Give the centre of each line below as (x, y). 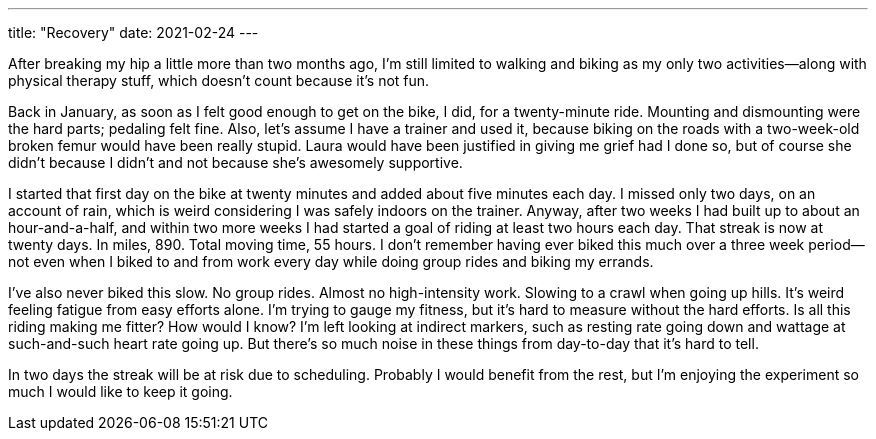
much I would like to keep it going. (120, 391)
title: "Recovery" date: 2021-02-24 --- (133, 32)
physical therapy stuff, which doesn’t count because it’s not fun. (219, 80)
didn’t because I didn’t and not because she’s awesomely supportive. (235, 162)
